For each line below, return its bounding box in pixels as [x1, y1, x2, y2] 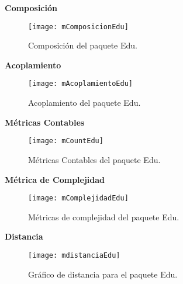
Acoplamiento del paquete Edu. [28, 96, 141, 109]
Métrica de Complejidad [5, 173, 105, 185]
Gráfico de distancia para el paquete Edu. [28, 268, 178, 280]
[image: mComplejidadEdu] [28, 194, 129, 203]
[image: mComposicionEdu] [28, 22, 129, 31]
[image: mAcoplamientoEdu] [28, 79, 133, 88]
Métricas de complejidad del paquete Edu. [28, 210, 179, 223]
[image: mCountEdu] [28, 137, 103, 146]
